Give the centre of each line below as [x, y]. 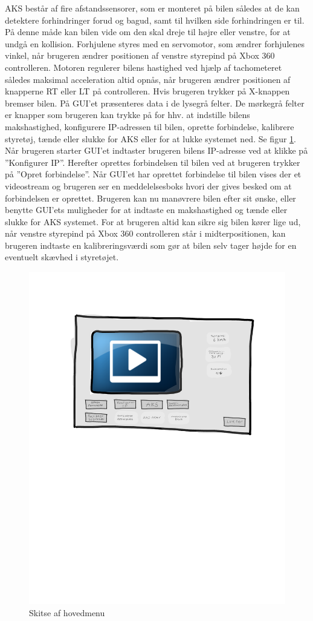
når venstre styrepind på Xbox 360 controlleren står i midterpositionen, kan [145, 233]
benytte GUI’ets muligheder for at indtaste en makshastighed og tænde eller [146, 210]
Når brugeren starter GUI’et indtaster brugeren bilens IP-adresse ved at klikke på [156, 150]
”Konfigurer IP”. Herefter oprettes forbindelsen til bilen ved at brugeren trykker [153, 162]
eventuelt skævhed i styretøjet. [62, 257]
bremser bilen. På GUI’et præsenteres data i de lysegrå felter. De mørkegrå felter [155, 103]
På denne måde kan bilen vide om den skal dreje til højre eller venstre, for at [148, 32]
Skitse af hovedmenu [67, 612]
